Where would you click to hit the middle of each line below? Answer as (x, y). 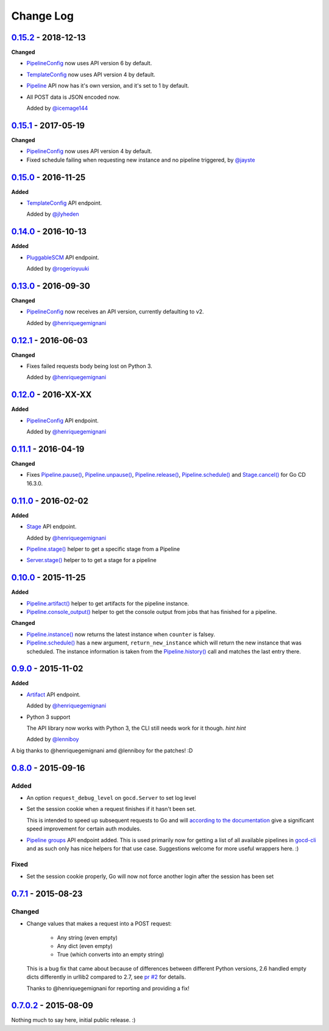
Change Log (43, 16)
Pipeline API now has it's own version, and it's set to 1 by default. (108, 86)
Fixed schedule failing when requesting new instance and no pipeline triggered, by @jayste (141, 160)
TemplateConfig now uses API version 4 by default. (91, 74)
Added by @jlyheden (53, 214)
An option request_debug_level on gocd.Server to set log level (111, 797)
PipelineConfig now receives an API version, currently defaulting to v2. (115, 312)
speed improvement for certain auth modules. (84, 829)
